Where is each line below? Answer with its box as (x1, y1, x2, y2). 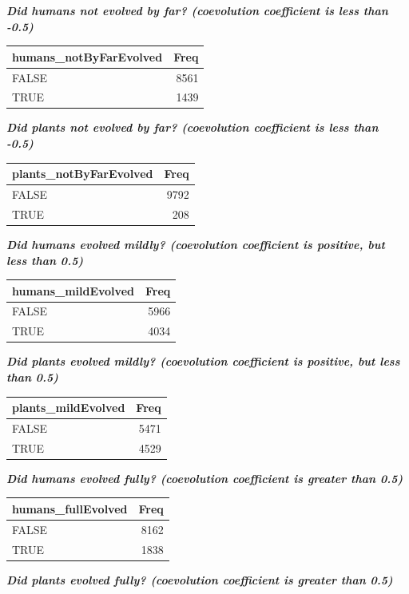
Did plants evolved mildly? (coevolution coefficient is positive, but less (6, 353, 400, 370)
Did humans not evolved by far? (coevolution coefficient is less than (6, 2, 388, 18)
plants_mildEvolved (12, 399, 125, 416)
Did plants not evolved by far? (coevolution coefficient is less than (6, 119, 379, 136)
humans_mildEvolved (12, 282, 134, 299)
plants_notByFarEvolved (12, 165, 153, 182)
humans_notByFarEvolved (12, 48, 163, 65)
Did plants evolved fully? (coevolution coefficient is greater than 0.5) (6, 571, 393, 588)
